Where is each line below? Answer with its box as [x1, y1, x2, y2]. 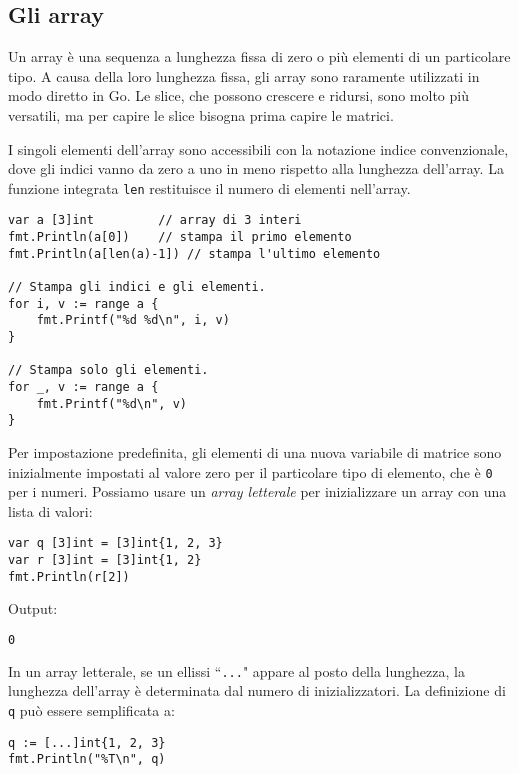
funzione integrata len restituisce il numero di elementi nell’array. [8, 177, 411, 198]
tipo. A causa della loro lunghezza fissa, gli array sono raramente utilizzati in [8, 65, 480, 86]
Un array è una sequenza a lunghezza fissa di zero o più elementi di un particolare [8, 46, 511, 67]
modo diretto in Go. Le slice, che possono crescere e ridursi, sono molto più [8, 85, 469, 106]
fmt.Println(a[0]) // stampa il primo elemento [8, 230, 352, 245]
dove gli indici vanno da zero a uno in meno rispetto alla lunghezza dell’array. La [8, 158, 504, 179]
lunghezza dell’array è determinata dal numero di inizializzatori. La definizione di [8, 680, 506, 701]
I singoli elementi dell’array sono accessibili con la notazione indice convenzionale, [8, 138, 509, 159]
